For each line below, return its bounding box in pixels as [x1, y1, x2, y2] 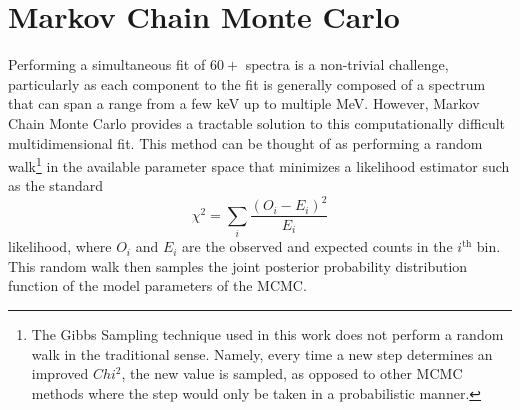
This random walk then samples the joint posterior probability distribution [8, 255, 468, 276]
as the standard [8, 175, 104, 196]
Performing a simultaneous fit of [8, 54, 206, 75]
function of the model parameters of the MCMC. [8, 275, 307, 296]
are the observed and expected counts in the [182, 236, 453, 257]
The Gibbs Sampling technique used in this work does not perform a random [31, 324, 504, 345]
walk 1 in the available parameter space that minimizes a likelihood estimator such [8, 153, 510, 176]
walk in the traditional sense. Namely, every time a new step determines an [31, 343, 493, 364]
